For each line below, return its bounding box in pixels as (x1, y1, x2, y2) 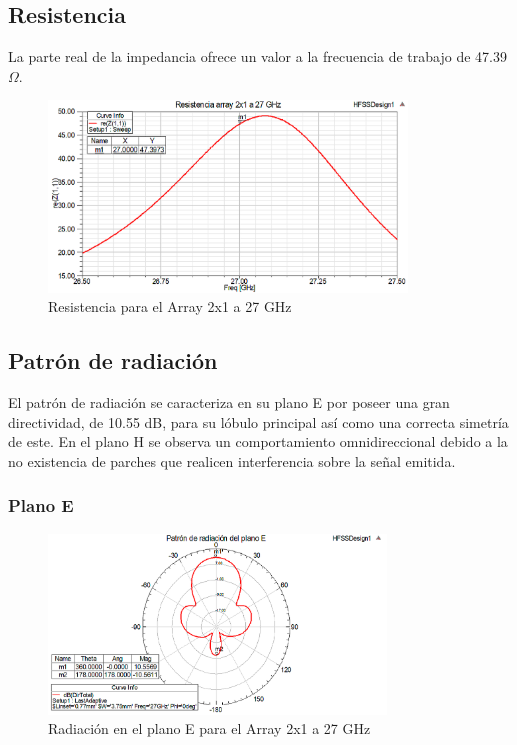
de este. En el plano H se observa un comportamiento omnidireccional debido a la (8, 431, 508, 452)
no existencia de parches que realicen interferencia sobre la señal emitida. (8, 450, 456, 471)
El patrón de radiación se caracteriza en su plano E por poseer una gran (8, 392, 450, 413)
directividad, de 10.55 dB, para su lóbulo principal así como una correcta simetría (8, 411, 509, 432)
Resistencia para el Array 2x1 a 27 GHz (48, 296, 292, 317)
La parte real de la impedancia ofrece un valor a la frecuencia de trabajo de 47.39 (8, 46, 507, 67)
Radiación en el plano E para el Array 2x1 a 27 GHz (48, 718, 371, 739)
